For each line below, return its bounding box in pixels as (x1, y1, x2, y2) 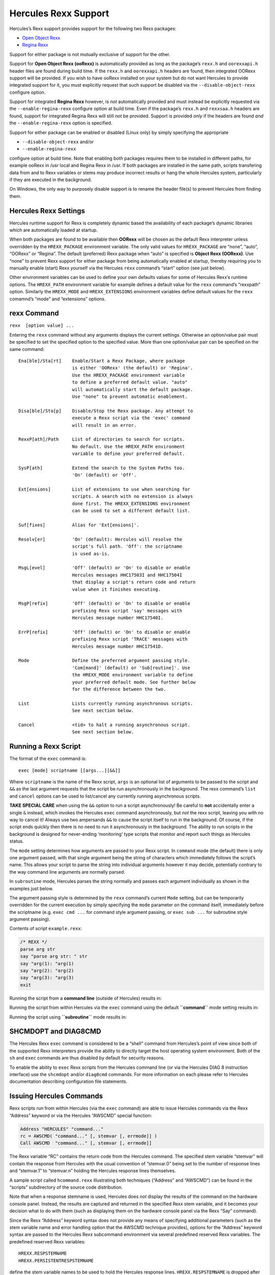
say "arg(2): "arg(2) (20, 968, 74, 974)
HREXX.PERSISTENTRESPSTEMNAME (18, 1258, 94, 1263)
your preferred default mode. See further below (72, 679, 196, 685)
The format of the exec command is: (9, 755, 87, 762)
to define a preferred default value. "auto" (72, 379, 188, 385)
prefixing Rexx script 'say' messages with (72, 607, 183, 614)
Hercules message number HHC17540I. (72, 615, 164, 621)
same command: (9, 346, 45, 352)
